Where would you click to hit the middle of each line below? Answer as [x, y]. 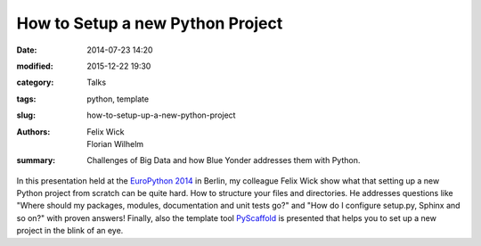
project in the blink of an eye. [70, 231]
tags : [26, 99]
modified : [35, 66]
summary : [36, 160]
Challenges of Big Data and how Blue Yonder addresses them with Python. [224, 160]
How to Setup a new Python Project [150, 23]
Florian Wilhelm [115, 143]
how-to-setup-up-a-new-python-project [161, 115]
